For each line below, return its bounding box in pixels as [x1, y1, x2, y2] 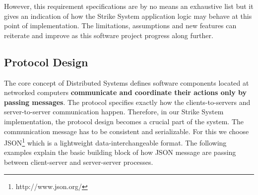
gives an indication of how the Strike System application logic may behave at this [4, 10, 252, 21]
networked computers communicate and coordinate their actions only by [4, 87, 247, 97]
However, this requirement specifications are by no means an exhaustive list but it [4, 1, 254, 11]
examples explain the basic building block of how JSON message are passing [4, 147, 236, 157]
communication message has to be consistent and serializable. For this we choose [4, 126, 249, 136]
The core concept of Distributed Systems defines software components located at [4, 77, 249, 88]
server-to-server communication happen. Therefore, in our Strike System [4, 106, 224, 117]
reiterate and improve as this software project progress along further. [4, 30, 213, 40]
